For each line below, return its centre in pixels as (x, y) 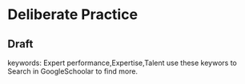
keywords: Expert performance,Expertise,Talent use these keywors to (122, 63)
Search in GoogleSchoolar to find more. (72, 71)
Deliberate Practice (72, 15)
